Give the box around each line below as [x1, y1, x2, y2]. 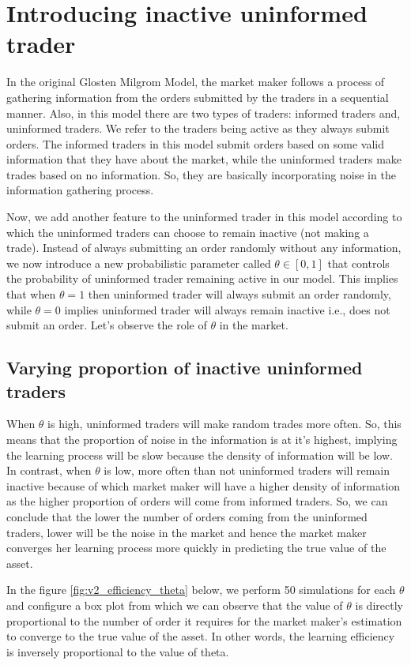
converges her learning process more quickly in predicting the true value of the [6, 539, 386, 556]
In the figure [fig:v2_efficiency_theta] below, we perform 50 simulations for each [6, 581, 396, 598]
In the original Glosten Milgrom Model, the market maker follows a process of [6, 73, 385, 90]
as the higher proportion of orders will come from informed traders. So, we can [6, 493, 388, 509]
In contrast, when [6, 462, 92, 479]
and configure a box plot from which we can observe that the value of [6, 596, 343, 613]
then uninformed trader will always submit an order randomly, [88, 286, 391, 302]
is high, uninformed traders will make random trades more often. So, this [47, 415, 402, 432]
